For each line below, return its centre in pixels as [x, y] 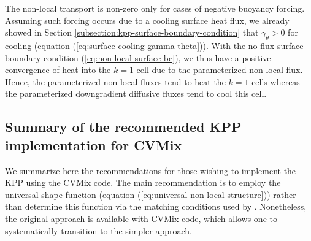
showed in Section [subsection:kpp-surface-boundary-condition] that [132, 32]
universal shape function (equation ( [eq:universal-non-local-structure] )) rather [151, 194]
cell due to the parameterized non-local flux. [220, 70]
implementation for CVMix [94, 144]
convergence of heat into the [58, 70]
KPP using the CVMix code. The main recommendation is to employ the [143, 182]
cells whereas [276, 81]
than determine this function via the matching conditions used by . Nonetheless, [156, 206]
